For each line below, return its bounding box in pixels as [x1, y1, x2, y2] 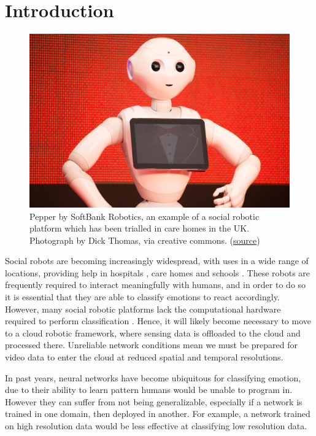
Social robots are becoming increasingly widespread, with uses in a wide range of [5, 254, 309, 267]
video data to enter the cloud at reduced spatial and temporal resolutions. [5, 351, 283, 364]
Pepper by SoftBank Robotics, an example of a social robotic [29, 209, 260, 222]
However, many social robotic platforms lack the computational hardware [5, 302, 281, 315]
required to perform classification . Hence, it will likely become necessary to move [5, 314, 312, 327]
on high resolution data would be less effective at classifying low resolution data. [5, 419, 307, 432]
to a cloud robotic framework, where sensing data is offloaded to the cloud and [5, 326, 301, 339]
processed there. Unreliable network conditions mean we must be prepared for [5, 338, 298, 351]
